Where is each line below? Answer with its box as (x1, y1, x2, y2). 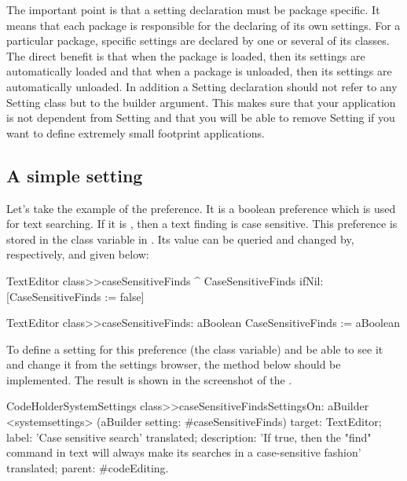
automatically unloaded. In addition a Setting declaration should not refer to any (6, 78, 398, 94)
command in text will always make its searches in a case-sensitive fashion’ (6, 444, 361, 461)
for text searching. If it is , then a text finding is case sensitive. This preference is (6, 215, 398, 232)
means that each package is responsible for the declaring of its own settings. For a (6, 17, 401, 33)
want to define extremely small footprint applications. (6, 124, 265, 141)
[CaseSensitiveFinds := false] (6, 288, 145, 304)
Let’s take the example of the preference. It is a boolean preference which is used (6, 200, 396, 216)
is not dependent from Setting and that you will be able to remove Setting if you (6, 109, 395, 126)
